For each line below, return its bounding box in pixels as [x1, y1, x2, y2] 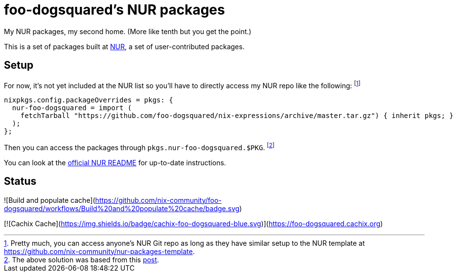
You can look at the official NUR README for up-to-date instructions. [4, 158, 226, 167]
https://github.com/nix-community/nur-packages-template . [4, 247, 195, 256]
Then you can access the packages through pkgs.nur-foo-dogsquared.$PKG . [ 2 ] [4, 142, 274, 152]
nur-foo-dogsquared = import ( [12, 104, 132, 112]
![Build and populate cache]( [4, 196, 95, 204]
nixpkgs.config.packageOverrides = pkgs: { [4, 96, 173, 104]
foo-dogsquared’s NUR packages [4, 1, 225, 18]
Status [4, 175, 37, 188]
